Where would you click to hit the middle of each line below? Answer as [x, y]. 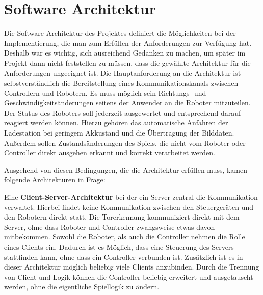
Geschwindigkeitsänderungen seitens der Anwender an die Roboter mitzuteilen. [127, 103]
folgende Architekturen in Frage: [55, 180]
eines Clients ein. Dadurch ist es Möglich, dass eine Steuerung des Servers [119, 247]
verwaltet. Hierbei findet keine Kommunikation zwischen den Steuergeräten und [129, 207]
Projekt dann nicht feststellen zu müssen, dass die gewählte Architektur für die [127, 62]
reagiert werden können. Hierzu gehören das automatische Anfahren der [116, 123]
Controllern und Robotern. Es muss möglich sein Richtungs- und [105, 92]
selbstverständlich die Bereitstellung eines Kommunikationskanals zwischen [121, 83]
